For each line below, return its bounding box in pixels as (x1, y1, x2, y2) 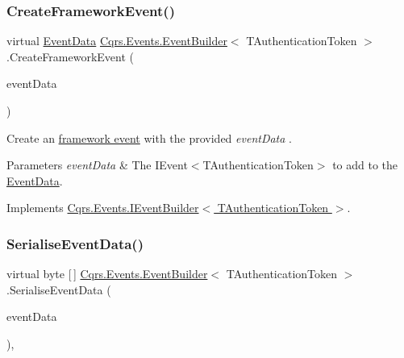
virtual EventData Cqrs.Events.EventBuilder (6, 32, 227, 49)
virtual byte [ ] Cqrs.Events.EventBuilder (6, 265, 208, 282)
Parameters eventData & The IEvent (6, 156, 188, 173)
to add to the (332, 156, 398, 173)
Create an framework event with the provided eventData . (6, 129, 292, 146)
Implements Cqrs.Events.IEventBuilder (6, 199, 199, 216)
